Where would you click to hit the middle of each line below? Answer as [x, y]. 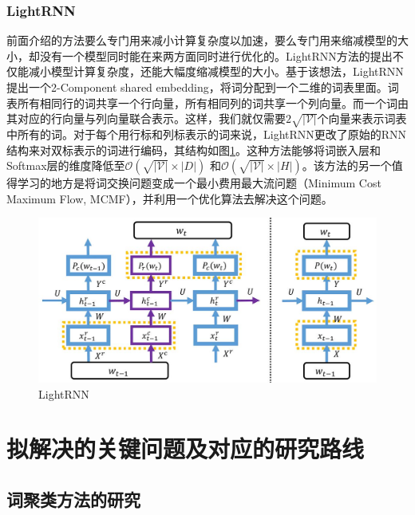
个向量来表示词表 [362, 118]
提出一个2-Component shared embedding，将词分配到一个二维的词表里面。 [197, 87]
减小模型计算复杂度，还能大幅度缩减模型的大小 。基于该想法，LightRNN [216, 71]
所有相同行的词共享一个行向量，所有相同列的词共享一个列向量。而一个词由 [213, 102]
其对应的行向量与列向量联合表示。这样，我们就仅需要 [146, 118]
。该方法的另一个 [347, 165]
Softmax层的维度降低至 [66, 165]
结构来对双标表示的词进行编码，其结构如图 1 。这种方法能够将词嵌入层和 [194, 149]
